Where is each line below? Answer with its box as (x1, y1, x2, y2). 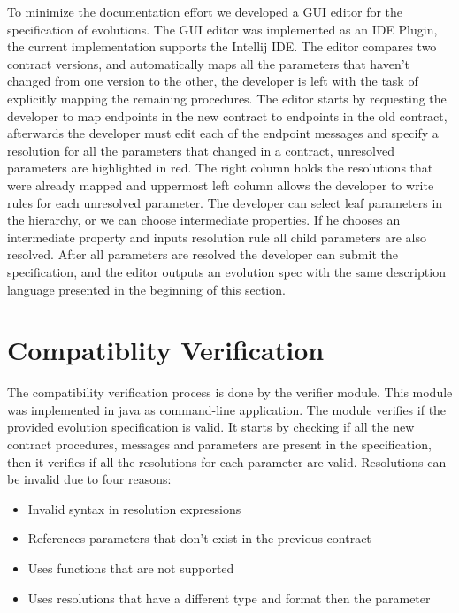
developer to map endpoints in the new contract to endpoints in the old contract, (7, 106, 448, 125)
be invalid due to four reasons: (7, 470, 172, 488)
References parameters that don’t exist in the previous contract (27, 529, 371, 548)
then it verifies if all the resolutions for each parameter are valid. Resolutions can (7, 452, 447, 471)
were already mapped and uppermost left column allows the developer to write (7, 175, 434, 194)
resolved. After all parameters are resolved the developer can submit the (7, 245, 398, 264)
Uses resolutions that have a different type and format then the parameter (27, 588, 431, 607)
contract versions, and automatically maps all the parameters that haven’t (7, 54, 410, 73)
